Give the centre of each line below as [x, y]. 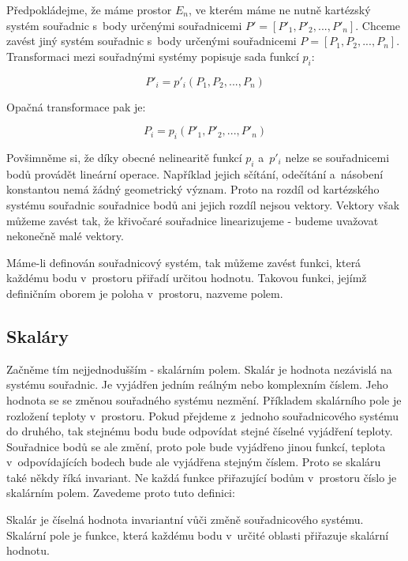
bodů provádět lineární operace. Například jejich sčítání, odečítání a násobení [195, 173]
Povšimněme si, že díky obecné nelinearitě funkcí [124, 157]
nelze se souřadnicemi [337, 157]
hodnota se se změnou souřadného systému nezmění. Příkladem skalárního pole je [204, 399]
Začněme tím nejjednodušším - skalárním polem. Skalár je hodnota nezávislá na [199, 369]
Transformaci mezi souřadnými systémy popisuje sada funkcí [153, 56]
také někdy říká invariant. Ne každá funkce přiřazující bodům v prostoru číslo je [202, 477]
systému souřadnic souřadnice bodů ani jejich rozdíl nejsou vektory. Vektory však [203, 204]
